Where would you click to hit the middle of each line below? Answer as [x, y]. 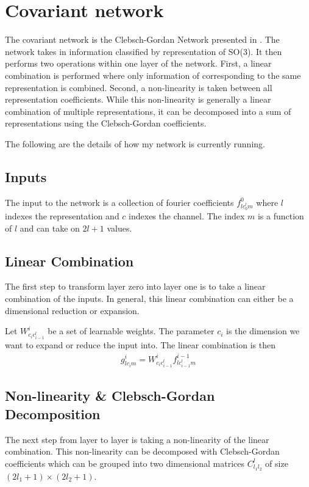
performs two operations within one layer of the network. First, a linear [138, 63]
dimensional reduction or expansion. [72, 310]
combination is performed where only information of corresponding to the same [153, 75]
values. [119, 228]
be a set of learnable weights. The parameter [131, 331]
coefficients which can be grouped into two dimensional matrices [125, 463]
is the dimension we [263, 331]
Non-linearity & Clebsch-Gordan [110, 396]
